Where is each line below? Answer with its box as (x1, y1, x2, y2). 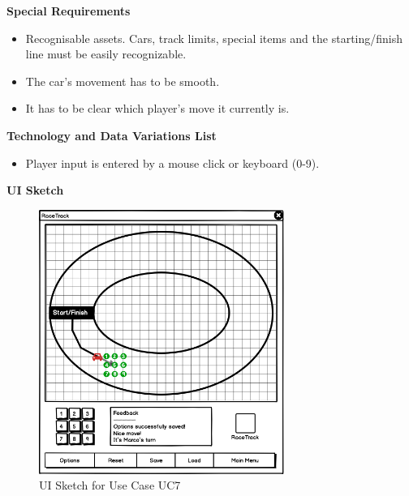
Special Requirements (6, 2, 131, 19)
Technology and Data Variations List (6, 126, 217, 143)
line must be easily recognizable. (25, 45, 187, 62)
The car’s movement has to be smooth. (25, 72, 220, 89)
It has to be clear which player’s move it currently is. (25, 100, 290, 117)
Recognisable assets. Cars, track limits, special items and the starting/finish (25, 29, 403, 46)
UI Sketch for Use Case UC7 (39, 477, 181, 494)
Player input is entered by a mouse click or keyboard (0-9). (25, 154, 320, 171)
